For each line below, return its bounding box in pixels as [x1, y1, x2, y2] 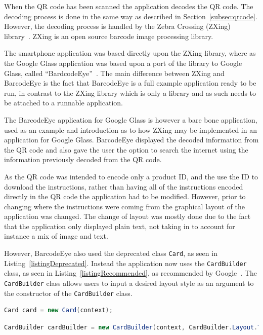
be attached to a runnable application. [4, 97, 123, 108]
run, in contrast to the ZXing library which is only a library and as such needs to [4, 87, 256, 98]
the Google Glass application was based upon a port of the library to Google [4, 57, 242, 68]
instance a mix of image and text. [4, 231, 108, 241]
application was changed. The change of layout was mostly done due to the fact [4, 211, 251, 221]
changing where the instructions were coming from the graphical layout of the [4, 201, 245, 211]
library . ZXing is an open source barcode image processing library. [4, 30, 213, 41]
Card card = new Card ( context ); [4, 307, 113, 314]
